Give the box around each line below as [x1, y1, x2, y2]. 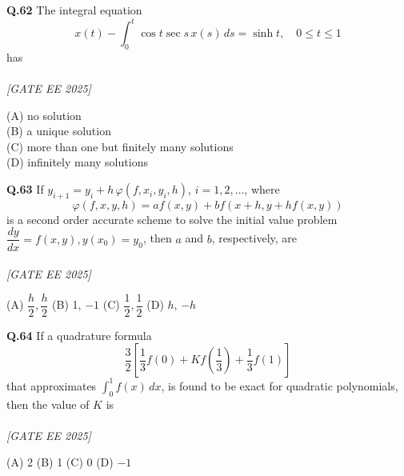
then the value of [6, 395, 90, 412]
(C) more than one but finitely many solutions [6, 138, 234, 154]
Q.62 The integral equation [6, 2, 142, 18]
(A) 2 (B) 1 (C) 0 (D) [6, 454, 114, 470]
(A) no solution [6, 106, 82, 123]
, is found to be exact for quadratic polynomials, [161, 377, 398, 394]
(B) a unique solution [6, 122, 111, 139]
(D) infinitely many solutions [6, 154, 148, 170]
